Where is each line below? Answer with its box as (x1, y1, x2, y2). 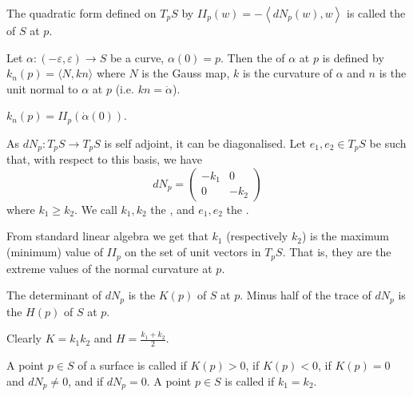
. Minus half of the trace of (240, 287, 371, 303)
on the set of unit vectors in (125, 244, 261, 260)
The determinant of (6, 287, 102, 303)
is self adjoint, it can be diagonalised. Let (104, 134, 307, 151)
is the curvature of (242, 65, 333, 81)
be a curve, (109, 49, 165, 65)
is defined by (322, 49, 384, 65)
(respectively (226, 228, 288, 244)
